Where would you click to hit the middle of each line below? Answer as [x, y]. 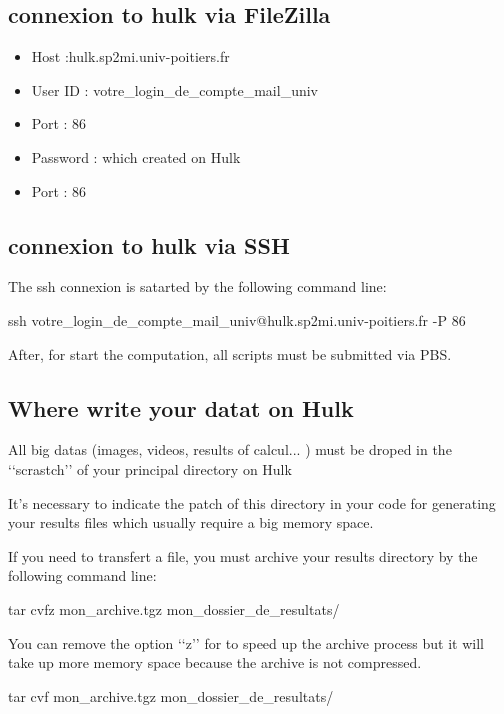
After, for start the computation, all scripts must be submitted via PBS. [230, 353]
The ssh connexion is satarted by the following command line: [197, 286]
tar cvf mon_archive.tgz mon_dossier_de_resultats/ [171, 695]
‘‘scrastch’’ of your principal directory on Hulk [150, 468]
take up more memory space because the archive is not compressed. [215, 662]
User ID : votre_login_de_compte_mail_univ [174, 89]
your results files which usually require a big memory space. [191, 522]
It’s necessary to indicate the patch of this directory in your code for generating [252, 502]
